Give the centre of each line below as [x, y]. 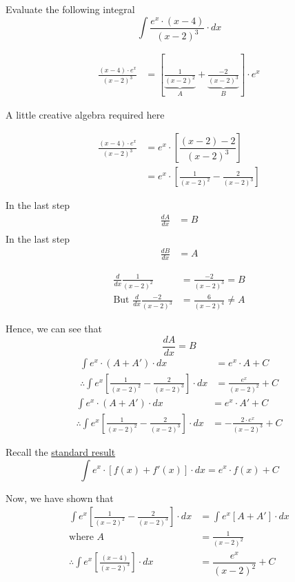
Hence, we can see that [54, 329]
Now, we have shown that [60, 498]
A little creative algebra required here [85, 114]
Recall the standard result [61, 451]
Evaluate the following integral [70, 9]
